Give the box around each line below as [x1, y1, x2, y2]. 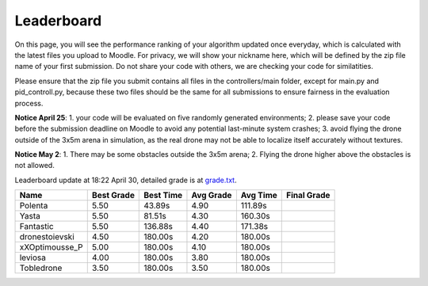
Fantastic [19, 221, 55, 232]
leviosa [19, 252, 47, 263]
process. [14, 98, 44, 108]
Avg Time [240, 190, 277, 201]
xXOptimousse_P [19, 242, 83, 253]
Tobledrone [19, 262, 63, 273]
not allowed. [14, 161, 55, 170]
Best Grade [91, 190, 135, 201]
